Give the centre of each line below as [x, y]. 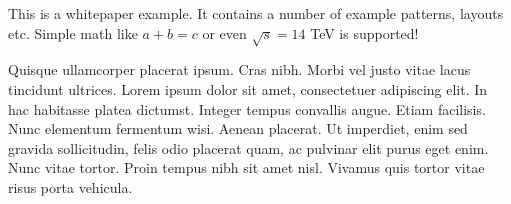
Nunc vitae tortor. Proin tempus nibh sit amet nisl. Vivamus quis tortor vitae [246, 167]
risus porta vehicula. [70, 186]
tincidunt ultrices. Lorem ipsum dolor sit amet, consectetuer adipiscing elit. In [248, 88]
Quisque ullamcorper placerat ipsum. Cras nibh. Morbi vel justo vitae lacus [239, 69]
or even [224, 32]
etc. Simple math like [73, 32]
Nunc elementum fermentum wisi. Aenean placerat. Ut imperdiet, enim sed [238, 128]
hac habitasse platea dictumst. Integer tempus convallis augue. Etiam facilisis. [247, 108]
